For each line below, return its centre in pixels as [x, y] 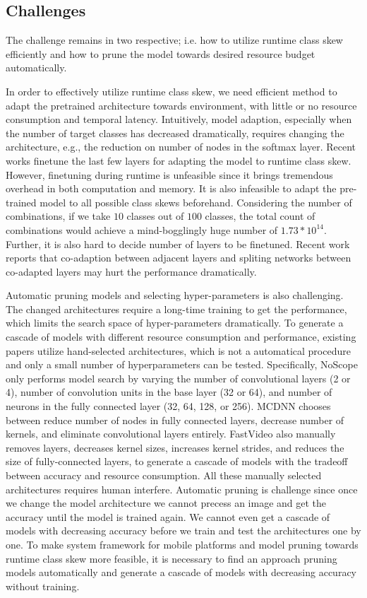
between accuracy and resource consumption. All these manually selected [164, 475]
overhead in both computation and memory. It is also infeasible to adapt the [171, 188]
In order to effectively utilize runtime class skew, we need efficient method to [172, 91]
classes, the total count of [260, 216]
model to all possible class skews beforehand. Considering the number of [196, 202]
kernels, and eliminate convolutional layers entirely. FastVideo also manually [171, 434]
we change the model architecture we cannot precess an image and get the [166, 503]
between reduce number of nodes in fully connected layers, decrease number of [175, 420]
